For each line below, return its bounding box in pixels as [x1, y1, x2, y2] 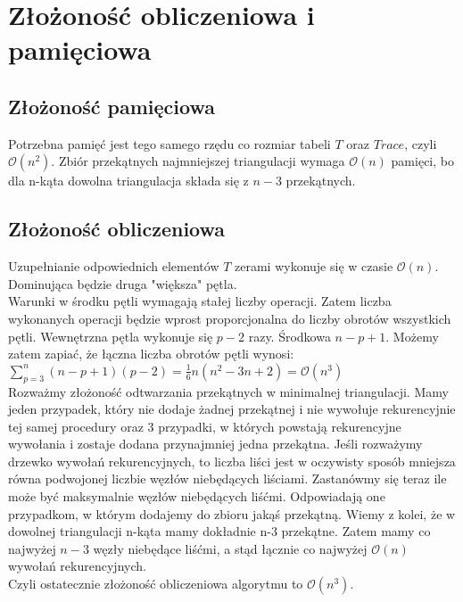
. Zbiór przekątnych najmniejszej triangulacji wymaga [51, 152, 345, 170]
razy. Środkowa [248, 326, 331, 345]
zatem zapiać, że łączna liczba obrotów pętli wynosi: [8, 344, 294, 363]
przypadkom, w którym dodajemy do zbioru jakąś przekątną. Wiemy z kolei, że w [8, 504, 456, 523]
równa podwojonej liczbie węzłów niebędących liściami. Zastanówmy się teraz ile [8, 469, 447, 488]
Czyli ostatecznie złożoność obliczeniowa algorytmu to [8, 574, 303, 593]
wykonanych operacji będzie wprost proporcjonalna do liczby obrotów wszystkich [8, 309, 451, 327]
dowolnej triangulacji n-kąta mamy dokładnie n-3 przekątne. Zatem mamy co [8, 522, 431, 540]
